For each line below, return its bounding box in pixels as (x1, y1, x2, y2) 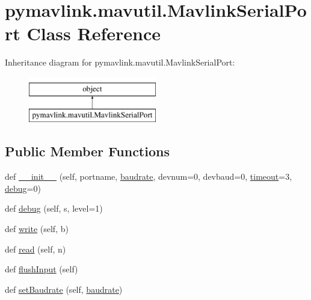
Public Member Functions (5, 142, 170, 161)
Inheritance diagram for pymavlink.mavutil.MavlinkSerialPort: (5, 56, 235, 69)
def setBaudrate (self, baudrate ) (5, 283, 123, 295)
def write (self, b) (5, 222, 69, 235)
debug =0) (5, 182, 41, 194)
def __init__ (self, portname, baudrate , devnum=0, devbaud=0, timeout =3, (5, 170, 292, 183)
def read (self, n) (5, 242, 66, 255)
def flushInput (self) (5, 263, 78, 275)
